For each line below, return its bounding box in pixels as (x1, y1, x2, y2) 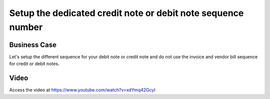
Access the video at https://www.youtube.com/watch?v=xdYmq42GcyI (9, 87, 156, 93)
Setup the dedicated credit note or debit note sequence (9, 7, 244, 18)
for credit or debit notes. (9, 60, 59, 67)
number (9, 21, 43, 32)
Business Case (9, 40, 57, 49)
